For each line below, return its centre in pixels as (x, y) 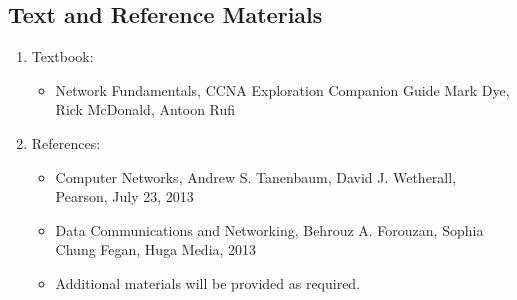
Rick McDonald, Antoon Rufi (145, 109)
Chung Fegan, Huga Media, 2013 (156, 249)
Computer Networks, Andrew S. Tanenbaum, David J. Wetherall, (256, 176)
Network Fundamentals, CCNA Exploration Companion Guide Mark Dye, (282, 89)
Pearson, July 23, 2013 (124, 196)
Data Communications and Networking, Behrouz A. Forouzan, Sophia (269, 229)
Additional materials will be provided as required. (208, 282)
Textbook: (62, 56)
